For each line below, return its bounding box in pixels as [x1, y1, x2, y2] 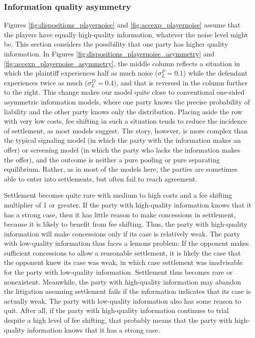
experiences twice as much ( [4, 77, 88, 87]
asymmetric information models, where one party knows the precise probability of [4, 96, 250, 106]
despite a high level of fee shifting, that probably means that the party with [4, 315, 232, 325]
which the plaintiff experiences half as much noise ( [4, 68, 158, 78]
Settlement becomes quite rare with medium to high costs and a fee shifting [4, 190, 232, 200]
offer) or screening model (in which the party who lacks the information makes [4, 144, 241, 155]
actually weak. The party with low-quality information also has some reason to [4, 295, 241, 306]
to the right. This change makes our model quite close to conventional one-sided [4, 87, 245, 97]
